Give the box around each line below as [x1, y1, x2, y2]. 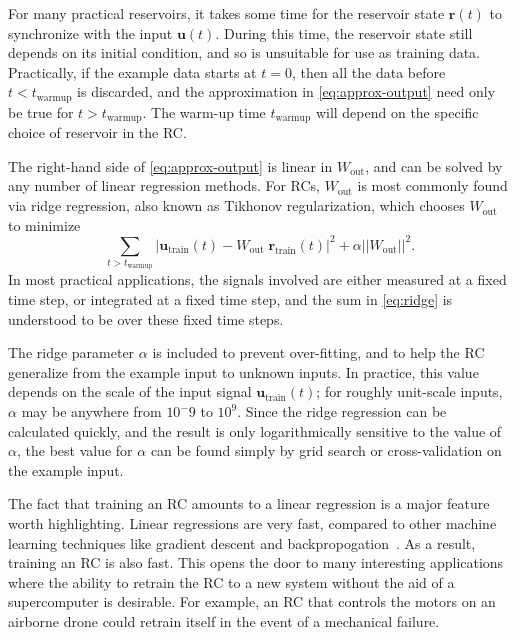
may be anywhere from [21, 401, 162, 422]
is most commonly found [357, 175, 508, 196]
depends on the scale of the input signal [8, 381, 252, 402]
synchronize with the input [8, 22, 173, 43]
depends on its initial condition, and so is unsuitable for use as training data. [8, 42, 481, 63]
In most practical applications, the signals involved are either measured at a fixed [8, 269, 507, 290]
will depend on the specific [315, 101, 479, 122]
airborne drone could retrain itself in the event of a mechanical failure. [8, 610, 440, 631]
